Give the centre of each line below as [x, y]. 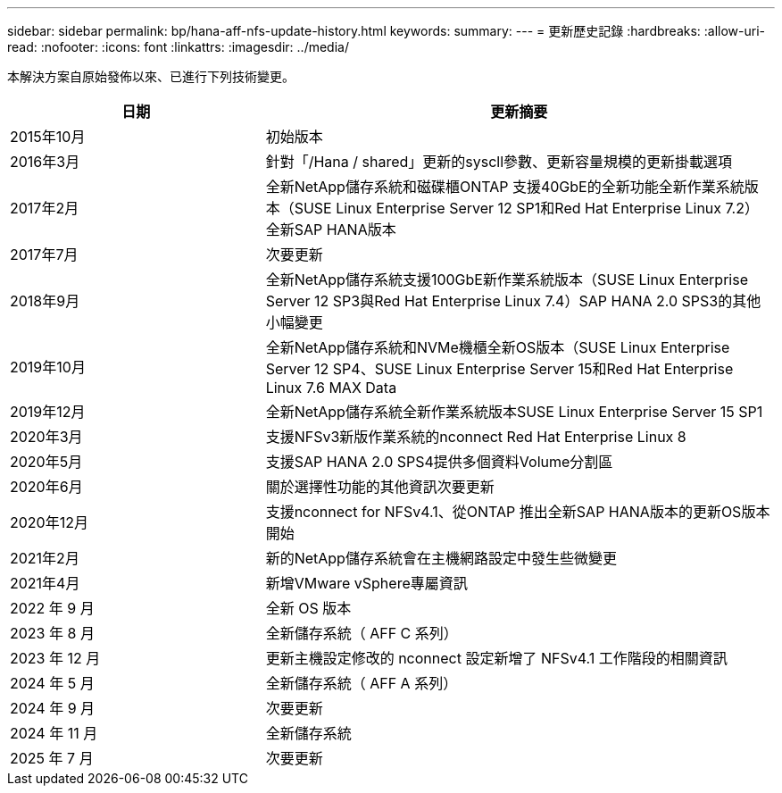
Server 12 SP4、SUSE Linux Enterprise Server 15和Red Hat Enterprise [499, 369]
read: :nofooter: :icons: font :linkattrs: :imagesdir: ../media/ [178, 47]
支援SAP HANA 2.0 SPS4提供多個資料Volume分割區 [439, 462]
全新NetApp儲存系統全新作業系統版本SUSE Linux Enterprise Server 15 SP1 [514, 412]
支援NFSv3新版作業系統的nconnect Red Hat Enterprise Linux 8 [476, 437]
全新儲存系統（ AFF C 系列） [362, 633]
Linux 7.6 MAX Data [331, 388]
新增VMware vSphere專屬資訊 [366, 583]
